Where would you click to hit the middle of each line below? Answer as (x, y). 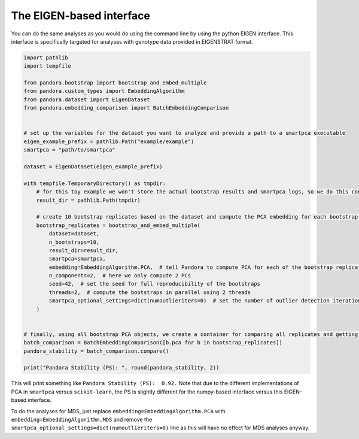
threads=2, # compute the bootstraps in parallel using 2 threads (150, 292)
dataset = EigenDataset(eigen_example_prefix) (93, 167)
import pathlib (46, 57)
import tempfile (48, 66)
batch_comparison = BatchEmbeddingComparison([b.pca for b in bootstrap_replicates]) (153, 343)
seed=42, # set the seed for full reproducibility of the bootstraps (154, 284)
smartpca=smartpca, (77, 259)
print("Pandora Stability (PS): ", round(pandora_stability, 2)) (121, 368)
